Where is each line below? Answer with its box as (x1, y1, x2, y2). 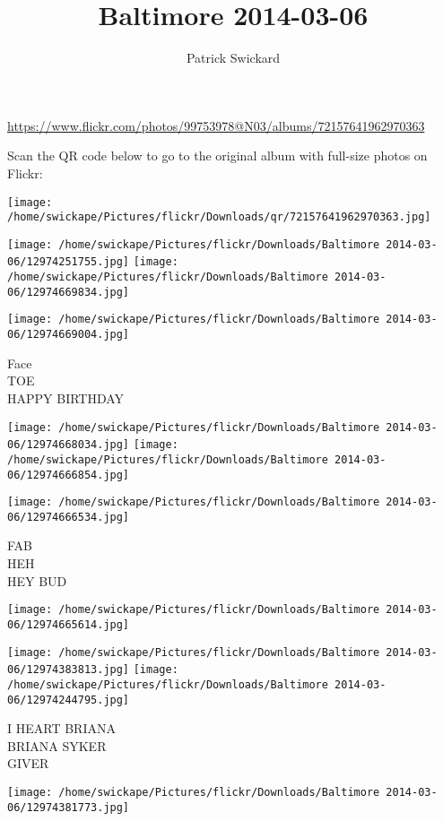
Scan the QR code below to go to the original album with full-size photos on (7, 146, 428, 165)
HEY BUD (7, 571, 67, 590)
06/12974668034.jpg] (7, 438, 130, 452)
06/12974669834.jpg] (7, 285, 130, 298)
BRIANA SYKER (7, 736, 107, 755)
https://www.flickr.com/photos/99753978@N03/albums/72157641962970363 (7, 116, 425, 134)
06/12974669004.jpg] (7, 328, 130, 341)
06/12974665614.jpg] (7, 618, 130, 631)
